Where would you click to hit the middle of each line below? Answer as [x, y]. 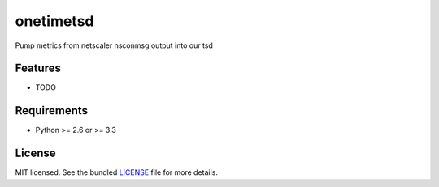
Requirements [52, 110]
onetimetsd [54, 21]
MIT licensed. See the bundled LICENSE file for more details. [117, 172]
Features [38, 68]
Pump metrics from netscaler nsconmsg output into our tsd [114, 45]
